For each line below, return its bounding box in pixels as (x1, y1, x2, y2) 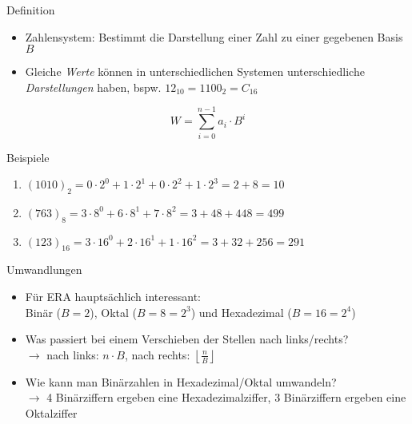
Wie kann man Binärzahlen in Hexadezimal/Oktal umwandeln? (25, 373, 337, 390)
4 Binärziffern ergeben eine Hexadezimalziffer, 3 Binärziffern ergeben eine (46, 389, 406, 406)
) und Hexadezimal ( (190, 303, 292, 320)
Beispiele (6, 149, 50, 165)
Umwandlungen (6, 261, 82, 278)
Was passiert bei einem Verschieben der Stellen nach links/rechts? (25, 331, 349, 347)
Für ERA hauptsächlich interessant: (25, 288, 201, 305)
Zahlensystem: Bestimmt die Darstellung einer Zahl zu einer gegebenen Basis (25, 28, 403, 45)
